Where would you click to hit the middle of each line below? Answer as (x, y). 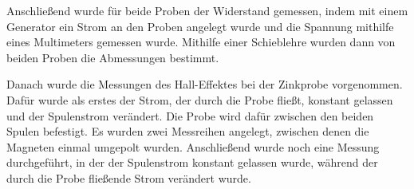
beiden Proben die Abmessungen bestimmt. (113, 57)
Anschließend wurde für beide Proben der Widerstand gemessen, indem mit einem (207, 10)
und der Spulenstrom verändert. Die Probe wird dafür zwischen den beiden (190, 115)
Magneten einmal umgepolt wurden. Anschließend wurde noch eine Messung (193, 146)
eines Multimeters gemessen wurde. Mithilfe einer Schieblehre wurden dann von (201, 42)
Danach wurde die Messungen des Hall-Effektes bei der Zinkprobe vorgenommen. (205, 84)
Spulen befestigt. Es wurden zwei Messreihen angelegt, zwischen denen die (188, 131)
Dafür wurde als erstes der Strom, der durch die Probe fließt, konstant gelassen (200, 99)
